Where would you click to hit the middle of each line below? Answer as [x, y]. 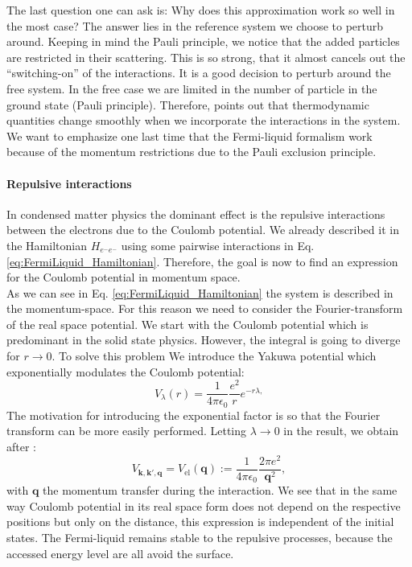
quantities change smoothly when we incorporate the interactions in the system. [204, 120]
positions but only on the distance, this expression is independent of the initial [200, 522]
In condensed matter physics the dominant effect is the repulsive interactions [196, 214]
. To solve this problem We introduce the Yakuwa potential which [214, 356]
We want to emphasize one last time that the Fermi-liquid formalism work [190, 136]
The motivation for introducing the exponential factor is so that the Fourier [194, 415]
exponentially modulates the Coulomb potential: [126, 371]
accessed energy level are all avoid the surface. [120, 553]
